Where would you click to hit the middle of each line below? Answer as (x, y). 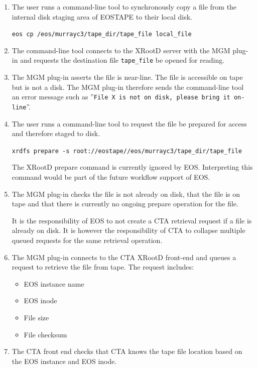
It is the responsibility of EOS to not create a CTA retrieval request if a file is (132, 220)
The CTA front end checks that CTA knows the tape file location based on (127, 351)
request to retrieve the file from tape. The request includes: (103, 267)
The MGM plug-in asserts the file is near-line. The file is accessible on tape (127, 77)
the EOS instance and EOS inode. (64, 361)
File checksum (45, 334)
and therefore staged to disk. (56, 133)
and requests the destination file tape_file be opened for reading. (122, 60)
